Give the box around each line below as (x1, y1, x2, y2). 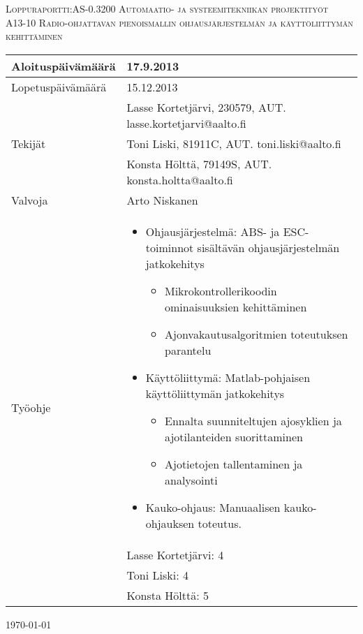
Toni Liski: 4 (126, 566, 188, 583)
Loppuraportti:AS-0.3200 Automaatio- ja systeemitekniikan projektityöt (6, 1, 329, 15)
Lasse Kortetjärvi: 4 (126, 546, 224, 563)
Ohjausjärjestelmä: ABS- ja (145, 223, 280, 239)
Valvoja (11, 191, 48, 208)
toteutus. (198, 515, 242, 531)
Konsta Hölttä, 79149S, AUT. (126, 155, 272, 172)
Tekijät (11, 135, 46, 152)
